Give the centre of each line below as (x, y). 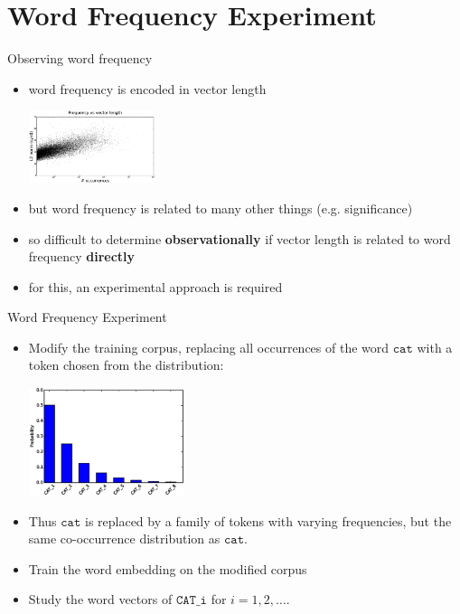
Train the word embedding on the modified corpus (168, 568)
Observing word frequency (80, 58)
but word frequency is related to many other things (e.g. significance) (221, 208)
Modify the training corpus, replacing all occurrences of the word (209, 347)
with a (435, 347)
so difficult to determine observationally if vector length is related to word (239, 238)
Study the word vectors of (100, 599)
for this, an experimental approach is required (155, 286)
